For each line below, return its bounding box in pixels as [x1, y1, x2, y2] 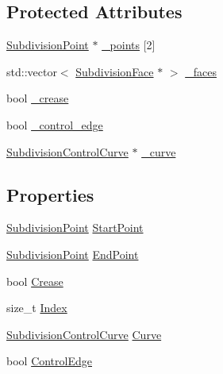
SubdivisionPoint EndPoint [6, 245, 139, 262]
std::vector [6, 63, 57, 79]
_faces [185, 63, 217, 79]
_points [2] [102, 37, 156, 53]
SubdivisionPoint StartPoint [6, 219, 144, 236]
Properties [6, 182, 94, 206]
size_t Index [6, 299, 67, 316]
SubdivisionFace [75, 63, 154, 79]
